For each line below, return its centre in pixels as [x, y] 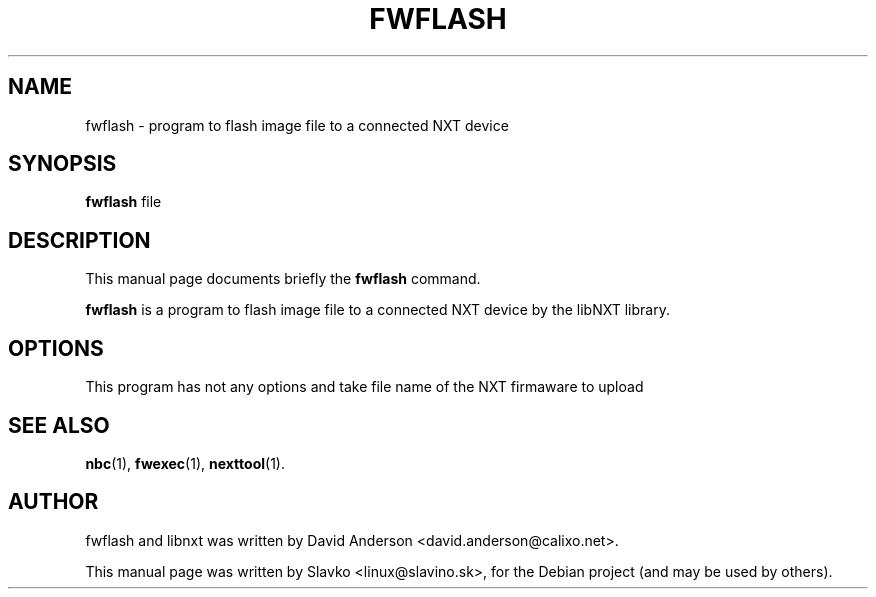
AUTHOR [53, 502]
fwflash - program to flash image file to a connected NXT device [297, 125]
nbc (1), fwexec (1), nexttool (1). [185, 463]
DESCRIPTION [79, 240]
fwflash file [123, 202]
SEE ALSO [59, 425]
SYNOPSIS [62, 164]
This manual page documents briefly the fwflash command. [283, 279]
